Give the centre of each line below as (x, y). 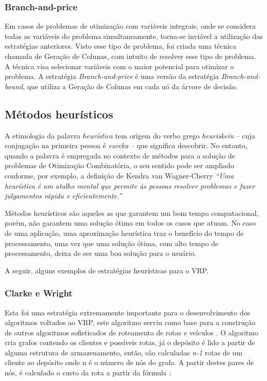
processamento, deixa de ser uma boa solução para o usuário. (100, 253)
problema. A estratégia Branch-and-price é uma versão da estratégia (112, 76)
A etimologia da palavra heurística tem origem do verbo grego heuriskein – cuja (130, 135)
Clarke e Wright (39, 293)
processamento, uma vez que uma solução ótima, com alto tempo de (112, 243)
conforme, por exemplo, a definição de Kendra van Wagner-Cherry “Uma (119, 175)
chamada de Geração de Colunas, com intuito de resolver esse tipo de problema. (130, 56)
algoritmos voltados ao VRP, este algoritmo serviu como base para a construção (130, 322)
